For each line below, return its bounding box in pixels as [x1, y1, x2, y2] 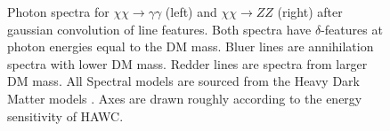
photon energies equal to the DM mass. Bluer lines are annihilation [7, 37, 374, 56]
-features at [321, 19, 383, 38]
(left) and [165, 3, 217, 20]
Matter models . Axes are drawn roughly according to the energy [7, 89, 362, 107]
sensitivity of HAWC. [7, 106, 124, 125]
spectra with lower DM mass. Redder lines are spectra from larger [7, 54, 368, 73]
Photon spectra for [7, 3, 110, 20]
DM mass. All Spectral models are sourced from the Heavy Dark [7, 72, 360, 90]
